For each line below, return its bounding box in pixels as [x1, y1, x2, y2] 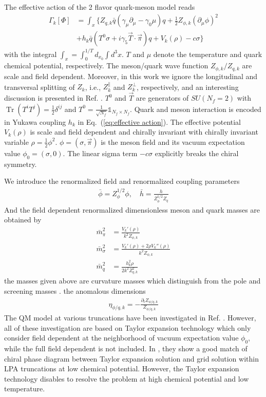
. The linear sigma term [63, 147, 138, 158]
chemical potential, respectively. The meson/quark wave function [4, 60, 208, 71]
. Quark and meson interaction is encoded [130, 103, 261, 114]
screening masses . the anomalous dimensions [4, 285, 146, 296]
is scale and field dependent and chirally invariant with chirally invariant [30, 126, 258, 137]
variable [4, 136, 29, 147]
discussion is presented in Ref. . [4, 92, 103, 103]
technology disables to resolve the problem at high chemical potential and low [4, 373, 249, 384]
